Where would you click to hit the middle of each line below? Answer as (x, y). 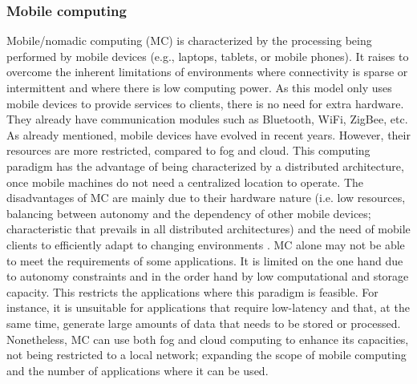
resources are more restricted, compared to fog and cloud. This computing (188, 150)
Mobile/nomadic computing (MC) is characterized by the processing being (189, 40)
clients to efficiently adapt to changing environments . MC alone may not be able (206, 244)
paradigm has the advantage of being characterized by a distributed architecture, (205, 166)
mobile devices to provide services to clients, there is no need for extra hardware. (205, 103)
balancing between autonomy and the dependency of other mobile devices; (189, 213)
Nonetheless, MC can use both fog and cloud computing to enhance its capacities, (208, 339)
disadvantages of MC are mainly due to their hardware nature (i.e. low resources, (206, 198)
